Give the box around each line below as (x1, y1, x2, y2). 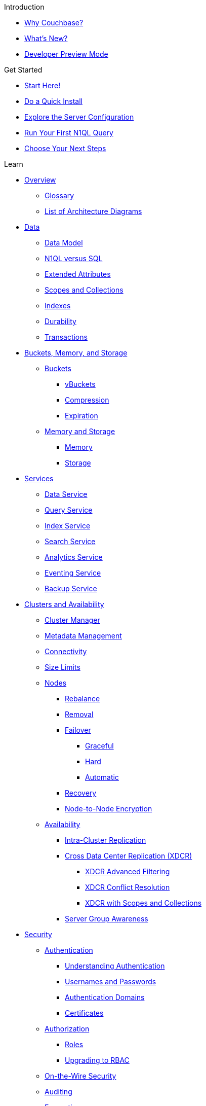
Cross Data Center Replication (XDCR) (65, 851, 192, 860)
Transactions (45, 333, 88, 341)
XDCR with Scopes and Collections (85, 899, 202, 907)
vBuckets (65, 380, 96, 388)
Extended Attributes (45, 270, 111, 278)
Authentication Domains (65, 993, 145, 1002)
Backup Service (45, 584, 97, 593)
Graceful (85, 741, 114, 750)
